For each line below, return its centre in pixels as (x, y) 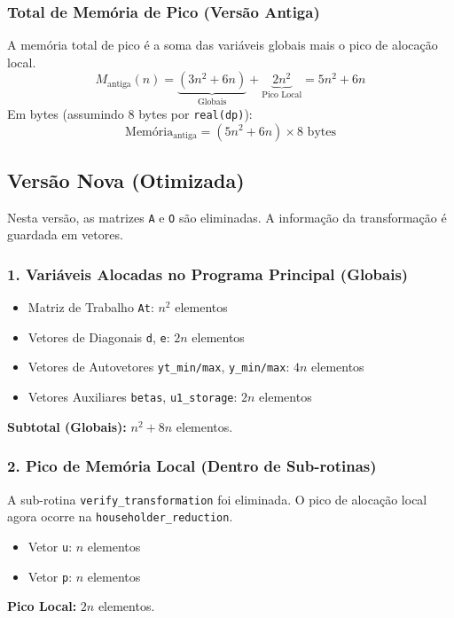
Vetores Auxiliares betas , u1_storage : (133, 397)
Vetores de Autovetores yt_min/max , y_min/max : (159, 367)
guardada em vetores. (65, 235)
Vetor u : (50, 546)
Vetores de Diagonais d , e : (99, 336)
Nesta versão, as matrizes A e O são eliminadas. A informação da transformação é (227, 217)
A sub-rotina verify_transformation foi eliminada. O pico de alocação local (217, 499)
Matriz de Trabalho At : (91, 307)
